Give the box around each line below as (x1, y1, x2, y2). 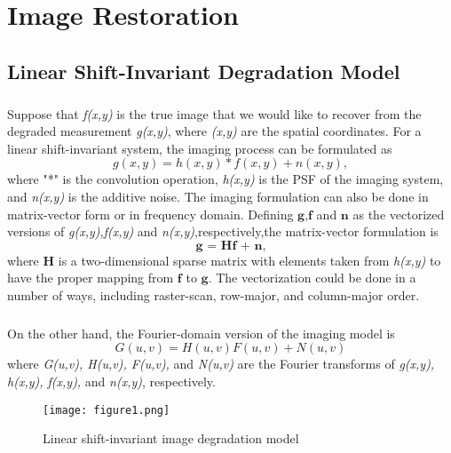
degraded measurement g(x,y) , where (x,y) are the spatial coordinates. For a (7, 122, 422, 140)
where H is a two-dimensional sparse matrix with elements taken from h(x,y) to (7, 250, 441, 269)
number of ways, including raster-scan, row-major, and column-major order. (7, 285, 420, 304)
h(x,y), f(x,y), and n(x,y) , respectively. (7, 372, 216, 391)
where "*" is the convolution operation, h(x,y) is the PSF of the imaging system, (7, 170, 444, 188)
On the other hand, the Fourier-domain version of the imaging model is (7, 323, 395, 342)
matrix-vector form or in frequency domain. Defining (7, 204, 294, 223)
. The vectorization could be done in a (208, 268, 416, 287)
